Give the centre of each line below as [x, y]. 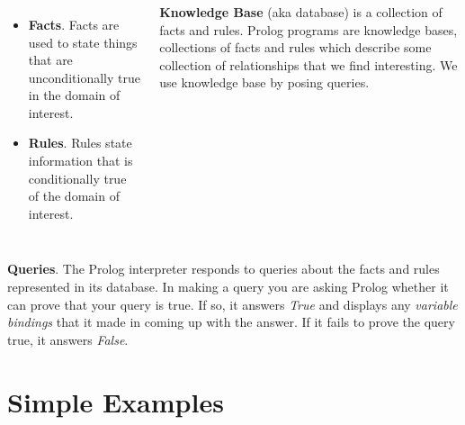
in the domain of [74, 95]
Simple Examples [116, 401]
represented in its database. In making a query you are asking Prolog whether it [228, 287]
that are [50, 60]
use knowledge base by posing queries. [264, 82]
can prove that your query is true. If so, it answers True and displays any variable [232, 304]
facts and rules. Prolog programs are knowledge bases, [309, 29]
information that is [80, 161]
